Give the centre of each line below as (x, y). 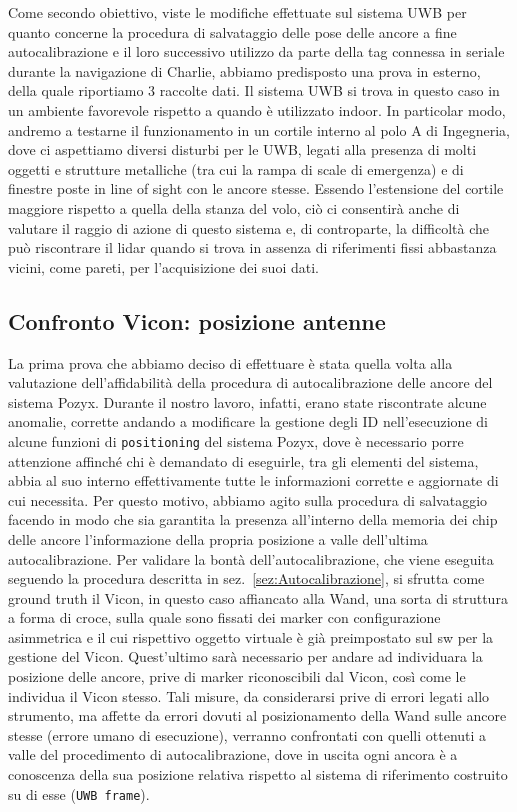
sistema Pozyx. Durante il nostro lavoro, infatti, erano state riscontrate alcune (247, 401)
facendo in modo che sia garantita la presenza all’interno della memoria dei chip (253, 519)
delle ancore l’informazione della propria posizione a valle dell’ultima (218, 538)
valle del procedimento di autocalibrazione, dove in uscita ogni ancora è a (233, 754)
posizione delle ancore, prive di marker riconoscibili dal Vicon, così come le (237, 676)
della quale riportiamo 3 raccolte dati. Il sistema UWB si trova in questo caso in (254, 90)
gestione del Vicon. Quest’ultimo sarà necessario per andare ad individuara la (245, 656)
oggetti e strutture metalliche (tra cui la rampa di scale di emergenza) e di (236, 168)
